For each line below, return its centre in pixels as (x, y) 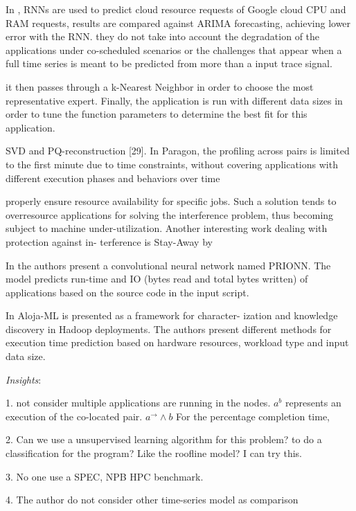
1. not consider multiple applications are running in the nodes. (138, 403)
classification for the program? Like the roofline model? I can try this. (154, 453)
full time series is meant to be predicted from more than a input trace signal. (169, 63)
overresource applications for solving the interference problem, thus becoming (170, 214)
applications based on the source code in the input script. (127, 292)
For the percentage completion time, (253, 416)
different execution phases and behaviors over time (113, 178)
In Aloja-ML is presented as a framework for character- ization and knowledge (172, 315)
